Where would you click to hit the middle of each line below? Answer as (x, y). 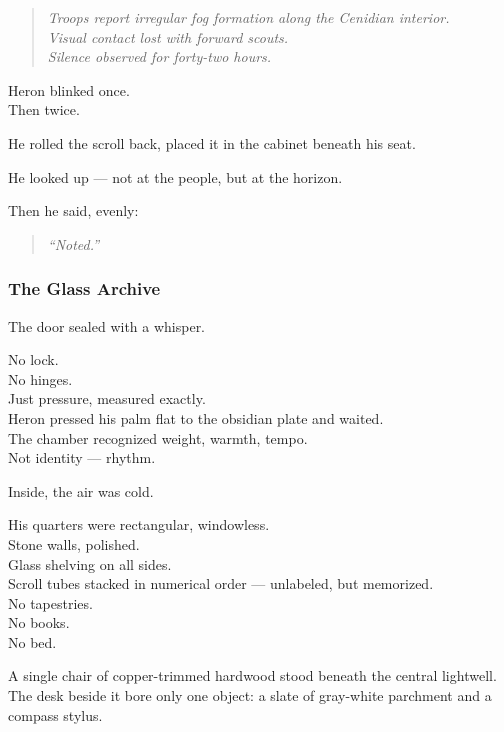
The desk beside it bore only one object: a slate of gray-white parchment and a (250, 695)
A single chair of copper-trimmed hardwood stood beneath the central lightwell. (252, 675)
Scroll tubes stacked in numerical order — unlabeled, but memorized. (221, 583)
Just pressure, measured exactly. (107, 398)
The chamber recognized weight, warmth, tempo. (158, 437)
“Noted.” (73, 243)
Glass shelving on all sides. (90, 563)
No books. (39, 622)
